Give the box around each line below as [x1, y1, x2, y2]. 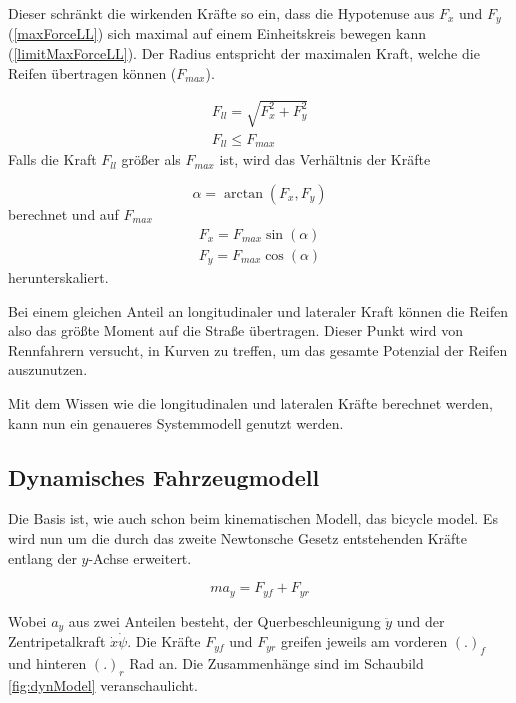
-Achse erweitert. [88, 547, 192, 568]
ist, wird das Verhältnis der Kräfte [219, 149, 431, 170]
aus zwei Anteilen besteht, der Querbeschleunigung [68, 610, 381, 631]
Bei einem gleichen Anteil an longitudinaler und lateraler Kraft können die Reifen [8, 300, 508, 321]
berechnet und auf [8, 203, 119, 224]
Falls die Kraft [8, 149, 97, 170]
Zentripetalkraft [8, 631, 106, 652]
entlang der [8, 547, 77, 568]
